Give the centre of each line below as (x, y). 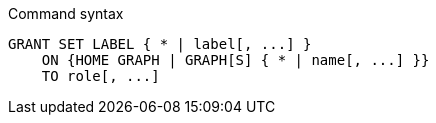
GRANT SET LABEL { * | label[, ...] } (160, 44)
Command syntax (66, 13)
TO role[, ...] (100, 76)
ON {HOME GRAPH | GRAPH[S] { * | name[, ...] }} (235, 60)
